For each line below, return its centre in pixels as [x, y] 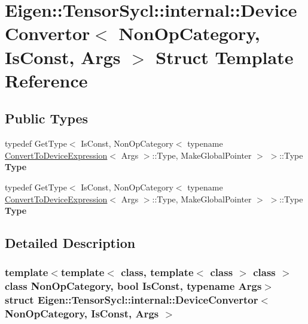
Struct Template [225, 57]
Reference [46, 80]
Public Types [47, 118]
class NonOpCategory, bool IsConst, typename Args [133, 286]
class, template [157, 272]
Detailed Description [70, 243]
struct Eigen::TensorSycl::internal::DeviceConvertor [132, 300]
